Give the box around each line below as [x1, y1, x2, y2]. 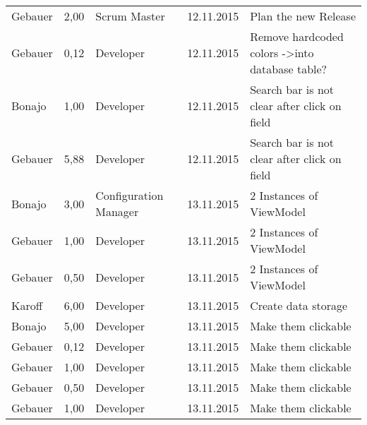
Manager [95, 203, 139, 220]
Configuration [95, 187, 164, 203]
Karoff [11, 297, 43, 313]
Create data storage [250, 297, 348, 313]
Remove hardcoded [250, 28, 344, 44]
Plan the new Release [250, 8, 356, 24]
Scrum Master [95, 8, 165, 24]
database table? [250, 61, 327, 77]
